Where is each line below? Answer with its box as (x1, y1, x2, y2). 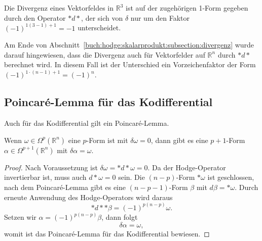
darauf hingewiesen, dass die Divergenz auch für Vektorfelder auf (4, 49, 205, 60)
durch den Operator (4, 12, 66, 23)
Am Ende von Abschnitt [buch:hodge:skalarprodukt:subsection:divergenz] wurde (4, 39, 254, 50)
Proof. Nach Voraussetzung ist (4, 162, 98, 172)
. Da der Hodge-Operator (147, 162, 226, 172)
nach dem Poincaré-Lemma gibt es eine (4, 182, 126, 192)
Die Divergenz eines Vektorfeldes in (4, 3, 114, 13)
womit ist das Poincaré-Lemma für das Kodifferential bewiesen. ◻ (4, 228, 210, 238)
